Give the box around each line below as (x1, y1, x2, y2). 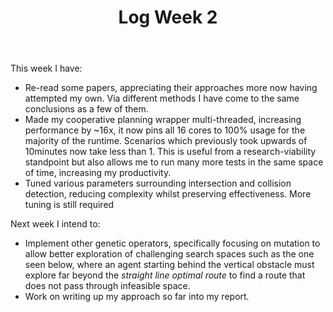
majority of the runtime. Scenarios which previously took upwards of (24, 135, 308, 147)
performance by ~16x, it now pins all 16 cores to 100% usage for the (24, 124, 306, 136)
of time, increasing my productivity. (24, 167, 172, 179)
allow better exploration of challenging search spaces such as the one (24, 248, 315, 260)
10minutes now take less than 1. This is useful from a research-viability (24, 146, 317, 158)
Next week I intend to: (10, 218, 101, 230)
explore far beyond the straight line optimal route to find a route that (24, 269, 306, 281)
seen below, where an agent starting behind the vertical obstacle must (24, 259, 315, 271)
